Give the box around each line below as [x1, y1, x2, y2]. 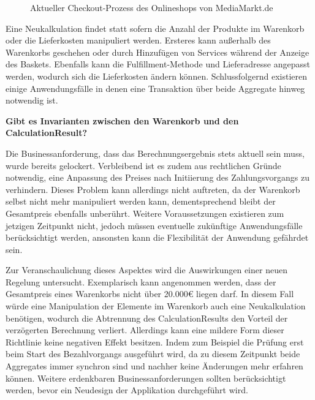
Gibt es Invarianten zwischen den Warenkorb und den [6, 114, 239, 127]
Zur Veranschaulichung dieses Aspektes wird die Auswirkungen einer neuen [6, 263, 287, 276]
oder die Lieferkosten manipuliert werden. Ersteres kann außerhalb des [6, 34, 271, 47]
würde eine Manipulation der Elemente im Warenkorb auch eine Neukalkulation [6, 300, 306, 312]
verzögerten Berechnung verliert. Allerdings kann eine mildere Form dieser [6, 323, 284, 336]
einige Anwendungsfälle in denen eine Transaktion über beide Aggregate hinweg [6, 81, 305, 94]
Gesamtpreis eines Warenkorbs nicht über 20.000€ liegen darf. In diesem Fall [6, 287, 294, 300]
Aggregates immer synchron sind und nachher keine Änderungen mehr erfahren [6, 360, 303, 372]
